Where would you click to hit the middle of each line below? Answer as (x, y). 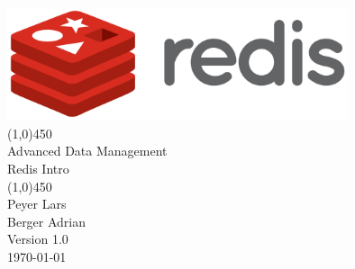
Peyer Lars (37, 204)
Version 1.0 (38, 239)
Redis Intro (38, 168)
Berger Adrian (47, 221)
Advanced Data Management (87, 151)
